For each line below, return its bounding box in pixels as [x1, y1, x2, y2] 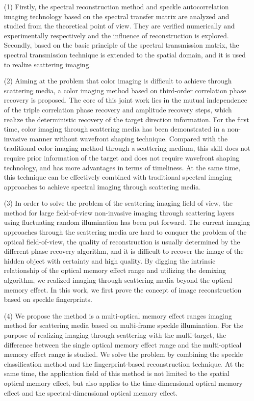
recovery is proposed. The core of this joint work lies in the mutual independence [4, 95, 247, 105]
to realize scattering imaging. [4, 59, 91, 69]
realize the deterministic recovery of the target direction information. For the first [4, 114, 250, 124]
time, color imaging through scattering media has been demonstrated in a [4, 124, 226, 134]
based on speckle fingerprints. [4, 294, 92, 304]
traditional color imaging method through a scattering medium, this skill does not [4, 143, 251, 153]
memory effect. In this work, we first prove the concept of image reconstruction [4, 284, 242, 294]
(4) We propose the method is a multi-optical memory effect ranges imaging [4, 310, 232, 321]
